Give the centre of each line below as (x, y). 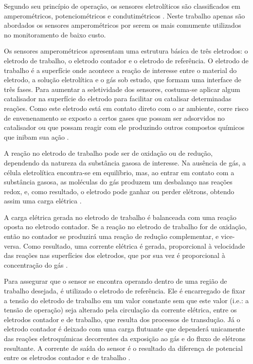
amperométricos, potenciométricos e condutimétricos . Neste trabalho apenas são (125, 15)
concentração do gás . (36, 264)
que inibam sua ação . (36, 136)
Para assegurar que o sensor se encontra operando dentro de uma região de (116, 281)
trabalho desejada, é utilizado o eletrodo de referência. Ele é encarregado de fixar (125, 291)
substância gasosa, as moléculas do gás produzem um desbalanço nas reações (118, 182)
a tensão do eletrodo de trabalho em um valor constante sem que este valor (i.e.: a (126, 300)
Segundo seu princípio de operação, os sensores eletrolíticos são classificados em (122, 6)
